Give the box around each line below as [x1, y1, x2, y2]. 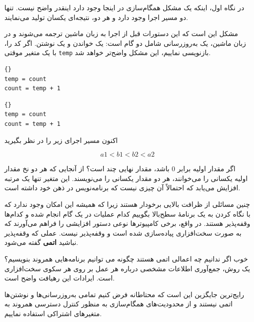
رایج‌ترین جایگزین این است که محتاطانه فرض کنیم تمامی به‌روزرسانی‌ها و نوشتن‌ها [4, 289, 244, 299]
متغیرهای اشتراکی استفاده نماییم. [4, 308, 102, 318]
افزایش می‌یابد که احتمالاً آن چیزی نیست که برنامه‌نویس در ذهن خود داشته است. [4, 182, 240, 193]
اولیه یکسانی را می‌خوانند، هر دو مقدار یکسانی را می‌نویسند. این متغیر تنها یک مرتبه [4, 173, 248, 183]
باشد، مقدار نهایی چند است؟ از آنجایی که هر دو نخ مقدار [4, 163, 169, 174]
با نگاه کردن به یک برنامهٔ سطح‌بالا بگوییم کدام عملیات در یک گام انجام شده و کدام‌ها [4, 208, 251, 219]
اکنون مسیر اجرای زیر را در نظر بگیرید [4, 135, 118, 145]
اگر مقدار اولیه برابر [177, 163, 235, 174]
